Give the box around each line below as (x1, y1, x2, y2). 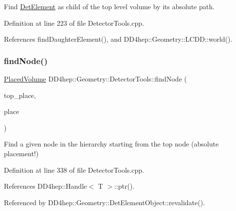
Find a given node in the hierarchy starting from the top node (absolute (4, 139, 219, 149)
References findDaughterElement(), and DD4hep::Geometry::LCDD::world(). (4, 34, 233, 44)
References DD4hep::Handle (4, 181, 87, 191)
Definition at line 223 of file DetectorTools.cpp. (4, 17, 144, 28)
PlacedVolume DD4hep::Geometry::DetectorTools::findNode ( (4, 74, 187, 83)
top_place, (4, 90, 36, 100)
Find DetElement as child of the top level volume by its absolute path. (4, 1, 215, 11)
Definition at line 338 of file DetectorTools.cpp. (4, 164, 144, 175)
